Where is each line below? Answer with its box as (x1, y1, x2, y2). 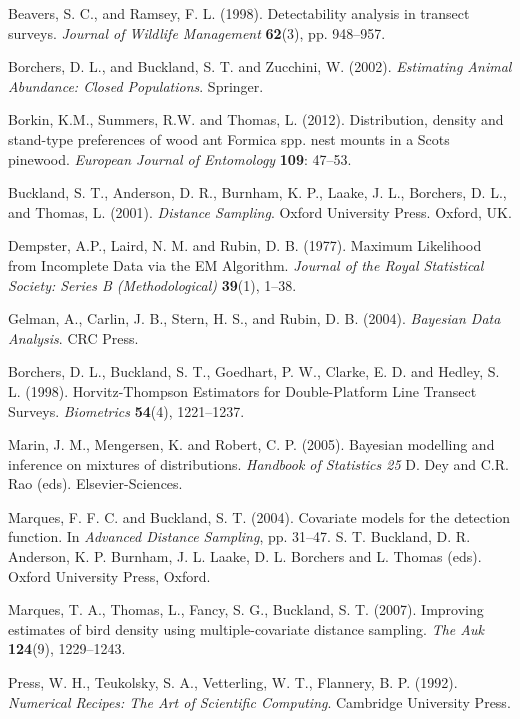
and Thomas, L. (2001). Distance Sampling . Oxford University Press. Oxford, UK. (8, 201, 512, 222)
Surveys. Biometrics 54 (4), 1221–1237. (8, 400, 245, 421)
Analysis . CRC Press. (8, 327, 139, 348)
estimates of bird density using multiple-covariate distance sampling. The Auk (8, 618, 484, 639)
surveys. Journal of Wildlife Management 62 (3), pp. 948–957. (8, 22, 386, 43)
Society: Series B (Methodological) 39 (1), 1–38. (8, 274, 297, 295)
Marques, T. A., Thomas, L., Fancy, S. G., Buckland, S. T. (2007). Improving (8, 599, 484, 620)
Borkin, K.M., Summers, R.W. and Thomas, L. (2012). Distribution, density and (8, 109, 504, 130)
